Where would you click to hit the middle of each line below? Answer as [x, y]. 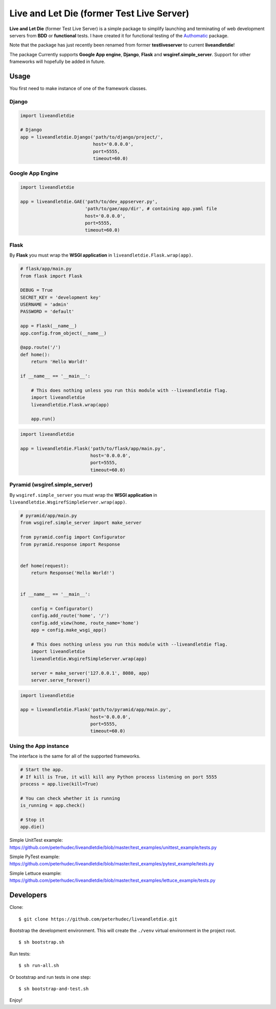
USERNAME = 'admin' [44, 305]
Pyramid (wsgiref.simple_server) [51, 485]
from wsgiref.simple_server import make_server [81, 523]
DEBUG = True [37, 290]
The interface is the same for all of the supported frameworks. [75, 756]
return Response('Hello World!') [73, 573]
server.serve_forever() [61, 680]
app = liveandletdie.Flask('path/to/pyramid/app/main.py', [96, 710]
